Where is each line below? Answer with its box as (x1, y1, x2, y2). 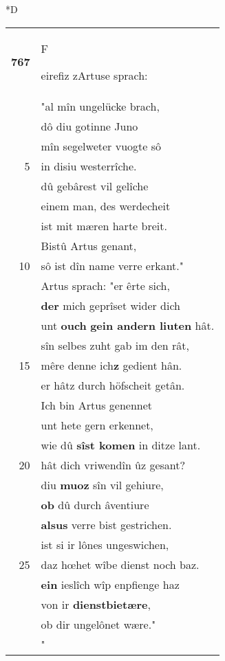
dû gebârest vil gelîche (41, 177, 149, 194)
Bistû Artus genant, (41, 237, 137, 254)
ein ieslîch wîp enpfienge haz (41, 576, 180, 592)
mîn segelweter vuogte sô (41, 137, 162, 154)
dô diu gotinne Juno (41, 117, 138, 134)
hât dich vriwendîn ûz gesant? (41, 456, 186, 473)
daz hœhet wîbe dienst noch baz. (41, 556, 200, 572)
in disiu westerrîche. (41, 157, 137, 174)
